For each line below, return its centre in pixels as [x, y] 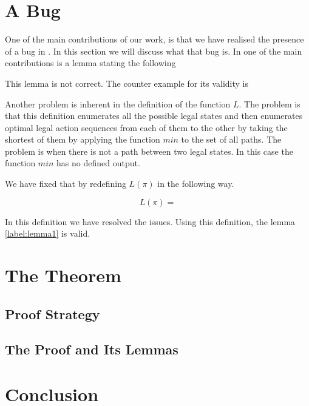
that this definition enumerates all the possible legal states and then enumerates [154, 116]
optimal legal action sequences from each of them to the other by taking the [146, 127]
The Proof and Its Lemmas [92, 349]
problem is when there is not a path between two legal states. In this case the [149, 151]
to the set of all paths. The [231, 139]
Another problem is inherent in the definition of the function [118, 103]
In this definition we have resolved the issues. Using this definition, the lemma [150, 221]
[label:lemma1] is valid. [48, 233]
